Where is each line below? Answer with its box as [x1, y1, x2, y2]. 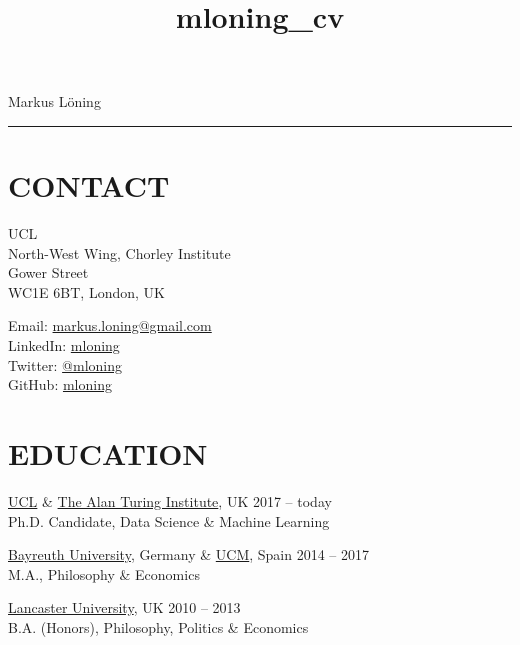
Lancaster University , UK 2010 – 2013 [8, 597, 241, 618]
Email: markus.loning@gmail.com [8, 315, 212, 336]
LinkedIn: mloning [8, 335, 120, 356]
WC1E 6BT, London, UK [8, 281, 165, 302]
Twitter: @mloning [8, 354, 123, 375]
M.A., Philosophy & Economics [8, 563, 200, 584]
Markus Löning [8, 91, 101, 112]
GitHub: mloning [8, 374, 112, 395]
